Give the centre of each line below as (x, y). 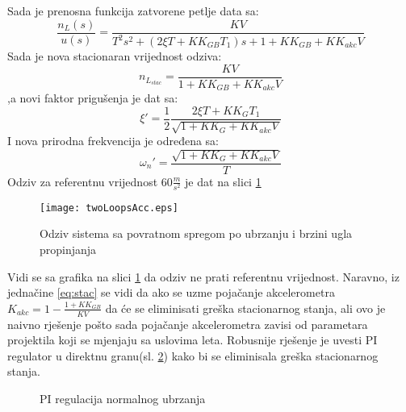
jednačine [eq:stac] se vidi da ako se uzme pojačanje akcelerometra (171, 292)
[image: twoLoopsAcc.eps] (109, 208)
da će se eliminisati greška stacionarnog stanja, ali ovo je (245, 308)
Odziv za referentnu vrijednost (83, 181)
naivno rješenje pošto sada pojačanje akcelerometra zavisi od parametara (188, 324)
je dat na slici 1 (223, 181)
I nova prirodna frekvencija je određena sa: (113, 141)
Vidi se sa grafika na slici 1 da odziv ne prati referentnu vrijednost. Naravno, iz (203, 276)
